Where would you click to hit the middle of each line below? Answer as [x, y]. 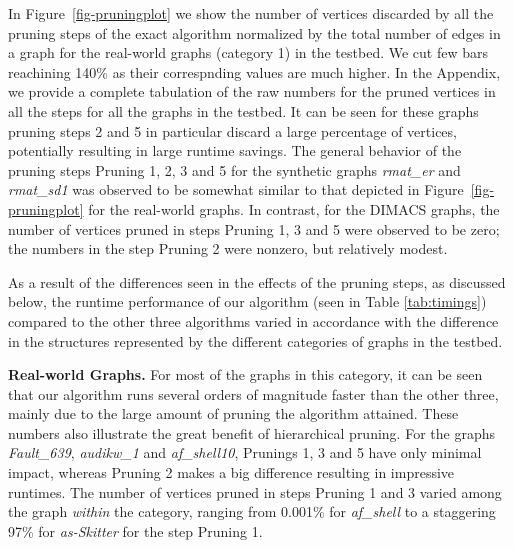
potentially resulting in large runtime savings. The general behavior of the [235, 150]
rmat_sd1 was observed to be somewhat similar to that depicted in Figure [236, 189]
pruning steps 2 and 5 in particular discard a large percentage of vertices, [232, 130]
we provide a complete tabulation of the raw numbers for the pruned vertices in [252, 91]
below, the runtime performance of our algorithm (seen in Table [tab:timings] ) [247, 301]
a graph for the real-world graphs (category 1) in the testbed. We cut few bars [248, 52]
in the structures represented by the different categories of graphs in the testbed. [255, 340]
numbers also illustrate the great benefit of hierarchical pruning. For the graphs [251, 432]
